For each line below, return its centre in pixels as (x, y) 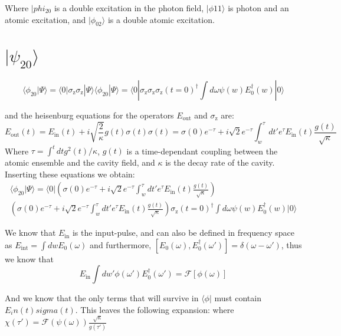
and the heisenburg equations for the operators (89, 115)
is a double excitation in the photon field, (129, 8)
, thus (291, 244)
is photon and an (258, 8)
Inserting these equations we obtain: (70, 174)
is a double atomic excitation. (161, 19)
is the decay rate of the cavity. (220, 162)
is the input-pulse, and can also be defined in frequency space (183, 233)
